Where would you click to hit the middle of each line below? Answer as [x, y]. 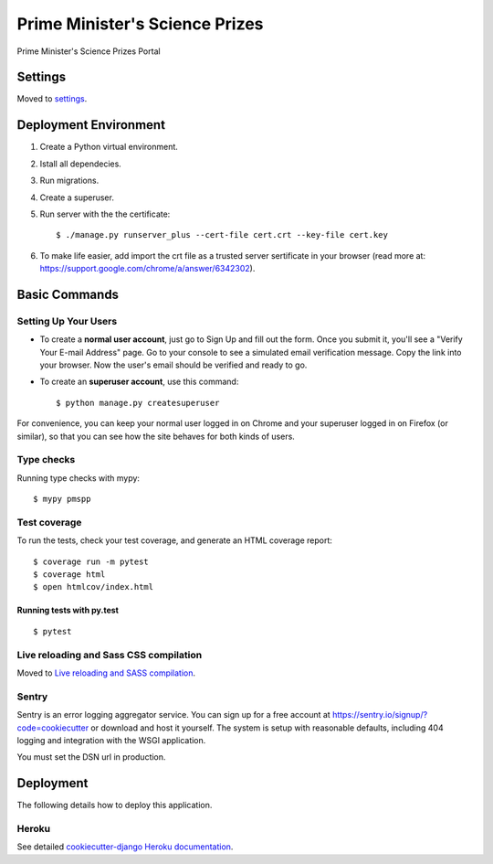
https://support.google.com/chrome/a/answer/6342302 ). [147, 269]
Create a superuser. [77, 197]
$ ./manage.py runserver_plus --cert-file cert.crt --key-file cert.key [222, 235]
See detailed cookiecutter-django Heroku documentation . [125, 847]
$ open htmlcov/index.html [94, 587]
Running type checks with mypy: [79, 478]
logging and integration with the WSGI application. [111, 740]
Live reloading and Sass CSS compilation [110, 655]
